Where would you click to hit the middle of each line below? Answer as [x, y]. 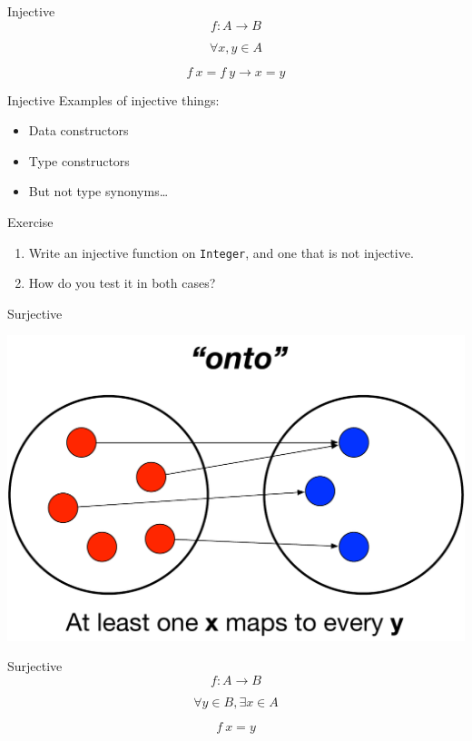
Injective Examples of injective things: [113, 99]
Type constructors [79, 160]
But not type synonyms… [98, 191]
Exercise [30, 221]
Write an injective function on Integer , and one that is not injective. [221, 252]
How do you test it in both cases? [122, 283]
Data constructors [79, 130]
